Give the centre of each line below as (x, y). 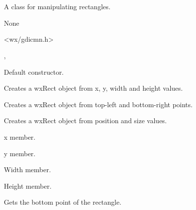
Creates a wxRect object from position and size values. (85, 121)
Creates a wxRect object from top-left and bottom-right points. (98, 104)
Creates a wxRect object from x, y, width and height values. (93, 88)
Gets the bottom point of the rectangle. (63, 202)
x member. (20, 137)
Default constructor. (34, 72)
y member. (20, 153)
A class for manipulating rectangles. (57, 7)
